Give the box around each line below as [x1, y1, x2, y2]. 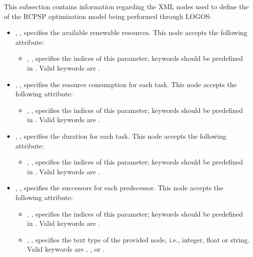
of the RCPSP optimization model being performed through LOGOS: [4, 11, 212, 21]
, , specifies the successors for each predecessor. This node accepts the [15, 183, 224, 193]
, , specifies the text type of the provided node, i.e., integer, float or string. [27, 234, 250, 244]
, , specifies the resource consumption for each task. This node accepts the [15, 79, 237, 89]
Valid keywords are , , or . [27, 244, 105, 254]
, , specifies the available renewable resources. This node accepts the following [15, 27, 248, 37]
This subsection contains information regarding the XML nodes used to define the [4, 1, 249, 11]
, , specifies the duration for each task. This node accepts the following [15, 130, 227, 141]
